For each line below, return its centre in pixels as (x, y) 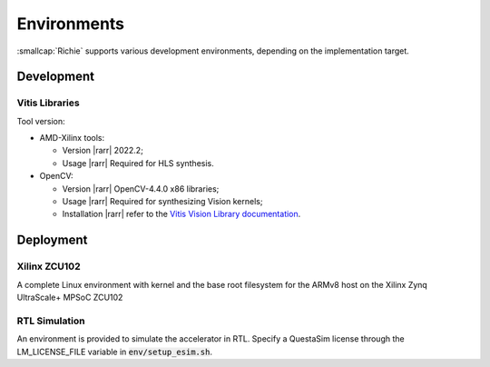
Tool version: (41, 121)
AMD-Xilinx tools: (72, 138)
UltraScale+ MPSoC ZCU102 (70, 297)
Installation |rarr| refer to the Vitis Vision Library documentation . (181, 214)
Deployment (52, 240)
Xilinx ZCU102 (49, 266)
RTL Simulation (51, 321)
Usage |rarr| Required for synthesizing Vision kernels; (162, 202)
